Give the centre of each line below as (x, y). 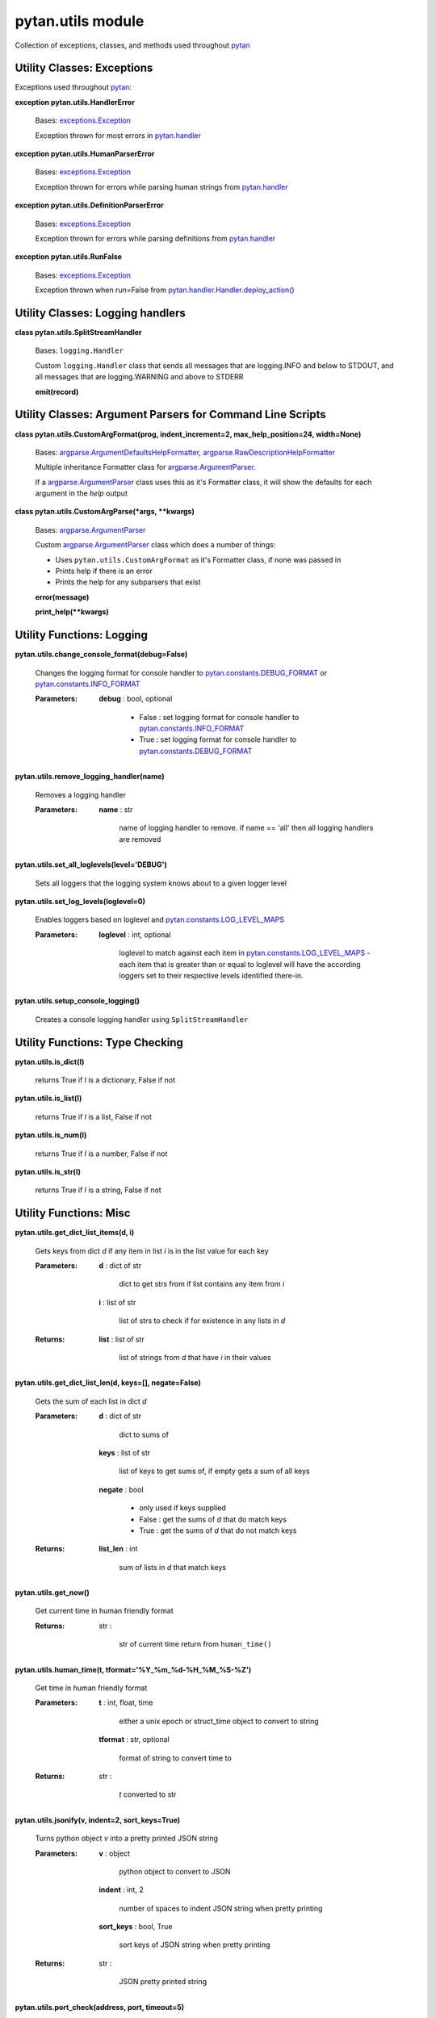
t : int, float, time (126, 1702)
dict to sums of (144, 1434)
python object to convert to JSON (175, 1871)
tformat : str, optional (134, 1740)
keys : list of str (125, 1452)
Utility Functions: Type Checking (99, 1042)
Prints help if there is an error (104, 571)
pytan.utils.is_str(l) (48, 1171)
